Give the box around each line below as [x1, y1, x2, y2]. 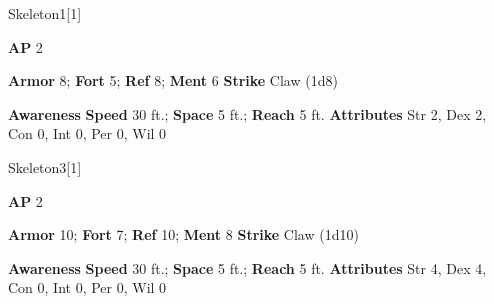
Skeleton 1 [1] [8, 3, 82, 23]
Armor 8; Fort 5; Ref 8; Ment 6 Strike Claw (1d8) [8, 70, 338, 91]
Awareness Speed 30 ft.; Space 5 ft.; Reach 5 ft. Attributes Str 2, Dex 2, [8, 103, 487, 124]
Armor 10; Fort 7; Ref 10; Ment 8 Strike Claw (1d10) [8, 224, 359, 245]
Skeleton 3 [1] [8, 156, 82, 177]
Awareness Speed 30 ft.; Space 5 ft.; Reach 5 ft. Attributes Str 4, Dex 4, [8, 257, 487, 278]
